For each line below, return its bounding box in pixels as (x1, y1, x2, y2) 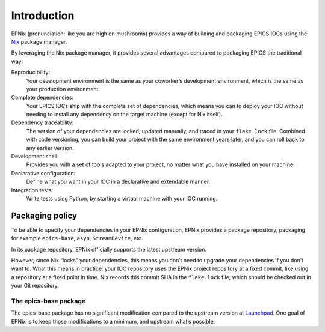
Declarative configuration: (11, 169, 76, 177)
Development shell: (11, 153, 59, 160)
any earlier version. (26, 144, 75, 151)
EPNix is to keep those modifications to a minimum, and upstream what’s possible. (11, 318, 215, 325)
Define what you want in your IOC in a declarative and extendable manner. (26, 178, 211, 186)
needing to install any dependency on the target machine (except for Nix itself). (26, 111, 223, 118)
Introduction (11, 9, 75, 22)
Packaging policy (11, 210, 78, 220)
